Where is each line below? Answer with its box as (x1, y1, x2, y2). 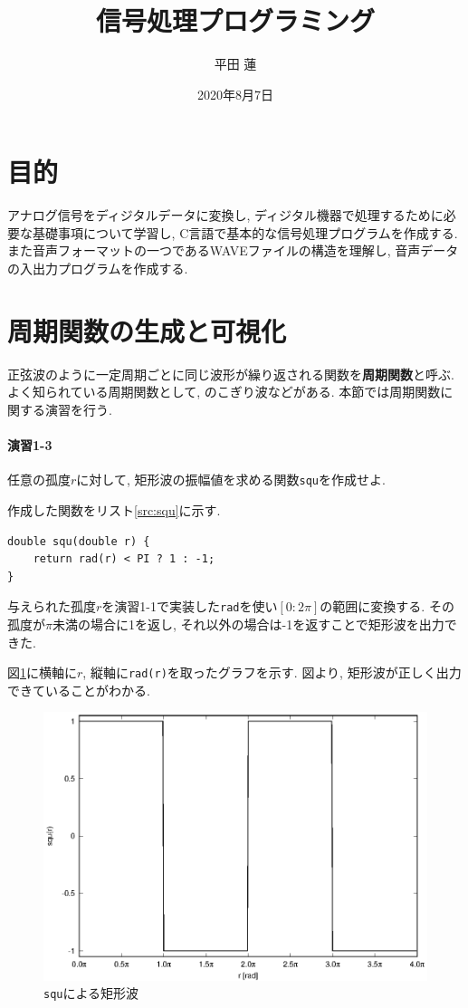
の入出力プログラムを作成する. (7, 259, 188, 278)
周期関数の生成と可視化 (7, 312, 287, 349)
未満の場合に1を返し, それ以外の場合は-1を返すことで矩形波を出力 (52, 615, 444, 634)
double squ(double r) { (7, 534, 150, 548)
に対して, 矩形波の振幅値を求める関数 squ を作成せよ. (76, 470, 386, 489)
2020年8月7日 (197, 84, 273, 103)
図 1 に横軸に (7, 663, 77, 682)
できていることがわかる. (7, 680, 150, 699)
